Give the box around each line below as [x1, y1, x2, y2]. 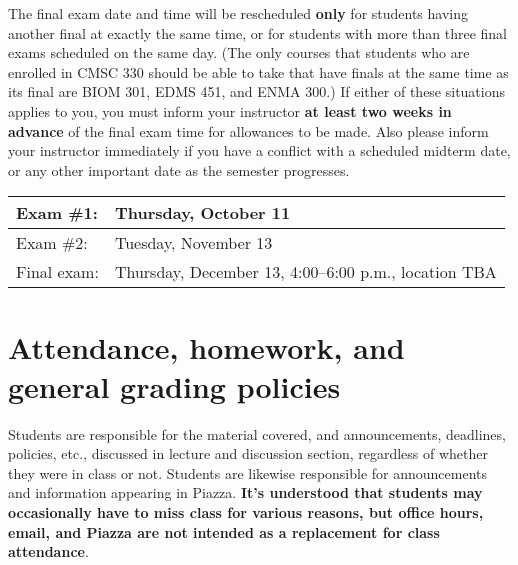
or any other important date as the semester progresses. [8, 159, 350, 180]
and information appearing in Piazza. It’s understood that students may [8, 482, 483, 503]
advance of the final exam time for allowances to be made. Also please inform [8, 120, 489, 141]
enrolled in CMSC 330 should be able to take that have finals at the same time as [8, 61, 509, 82]
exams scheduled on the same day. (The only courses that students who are [8, 42, 470, 63]
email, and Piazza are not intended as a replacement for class [8, 521, 440, 542]
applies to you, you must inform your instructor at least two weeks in [8, 100, 452, 121]
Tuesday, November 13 [114, 231, 273, 255]
